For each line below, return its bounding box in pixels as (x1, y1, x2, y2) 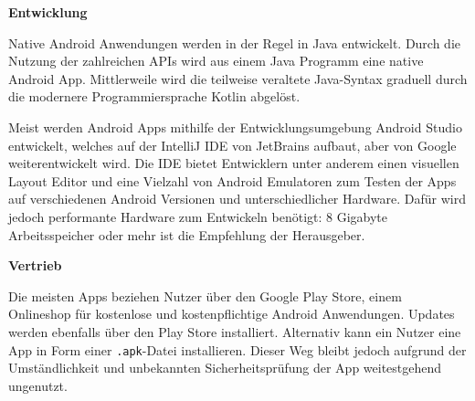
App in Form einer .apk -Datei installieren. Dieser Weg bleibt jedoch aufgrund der (8, 340, 467, 359)
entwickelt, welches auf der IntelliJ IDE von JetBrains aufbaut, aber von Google (8, 135, 457, 154)
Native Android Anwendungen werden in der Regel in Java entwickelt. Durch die (8, 33, 461, 52)
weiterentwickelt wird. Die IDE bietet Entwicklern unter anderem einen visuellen (8, 153, 459, 173)
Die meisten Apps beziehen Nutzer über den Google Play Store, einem (8, 286, 402, 305)
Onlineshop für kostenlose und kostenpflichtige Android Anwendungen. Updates (8, 304, 455, 323)
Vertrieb (8, 256, 62, 275)
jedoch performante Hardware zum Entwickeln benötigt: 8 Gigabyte (8, 206, 388, 226)
